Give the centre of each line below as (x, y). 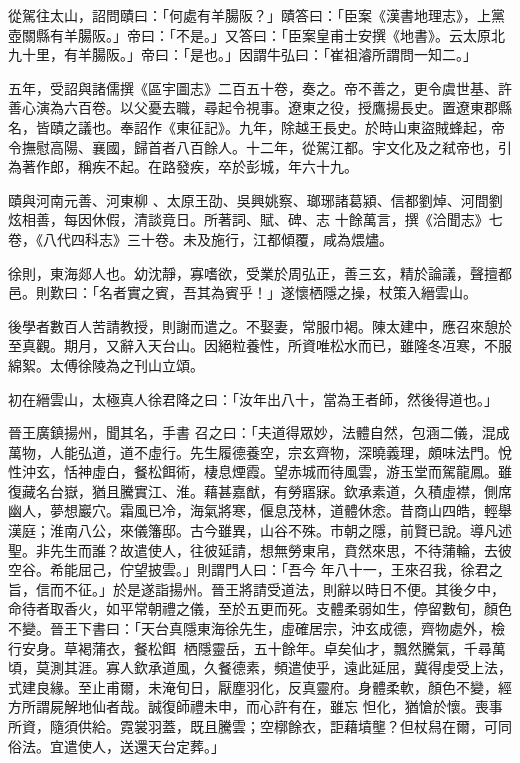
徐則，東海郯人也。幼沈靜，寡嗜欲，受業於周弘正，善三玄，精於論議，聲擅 (253, 272)
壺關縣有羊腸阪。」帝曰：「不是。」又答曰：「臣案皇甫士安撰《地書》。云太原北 (256, 34)
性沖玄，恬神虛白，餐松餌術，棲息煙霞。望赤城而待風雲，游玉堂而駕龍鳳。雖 (260, 471)
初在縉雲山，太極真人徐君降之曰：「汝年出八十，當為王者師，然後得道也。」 (253, 398)
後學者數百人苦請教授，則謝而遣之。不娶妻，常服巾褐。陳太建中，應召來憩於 (260, 325)
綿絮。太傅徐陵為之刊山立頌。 (106, 364)
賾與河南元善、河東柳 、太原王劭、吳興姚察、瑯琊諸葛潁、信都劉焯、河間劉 (255, 199)
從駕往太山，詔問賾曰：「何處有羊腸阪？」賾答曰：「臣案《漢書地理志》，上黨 (256, 15)
